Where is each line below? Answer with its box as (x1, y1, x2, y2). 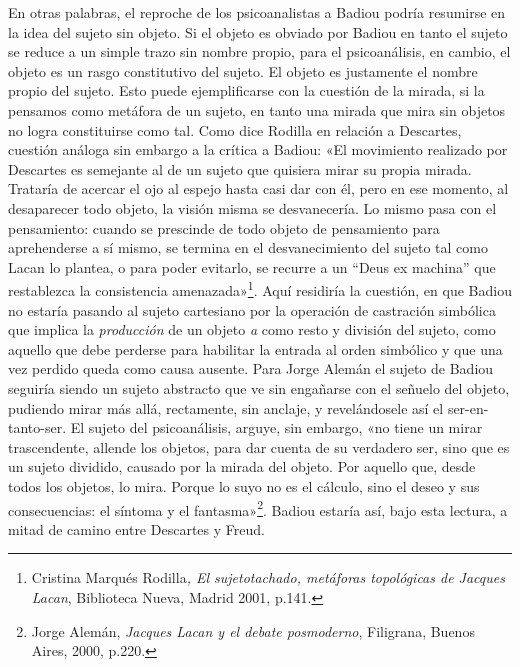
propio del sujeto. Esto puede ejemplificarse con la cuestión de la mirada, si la (8, 80, 485, 101)
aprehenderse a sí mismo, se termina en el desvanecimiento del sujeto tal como (8, 237, 488, 258)
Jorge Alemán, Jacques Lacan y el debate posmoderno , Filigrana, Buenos (31, 620, 475, 641)
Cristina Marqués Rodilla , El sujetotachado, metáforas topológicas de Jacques (31, 567, 505, 588)
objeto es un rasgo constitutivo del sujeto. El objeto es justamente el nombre (8, 60, 478, 81)
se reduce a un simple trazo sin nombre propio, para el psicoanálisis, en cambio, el (8, 41, 511, 62)
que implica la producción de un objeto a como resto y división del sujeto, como (8, 319, 496, 340)
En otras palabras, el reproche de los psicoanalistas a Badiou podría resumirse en (8, 2, 506, 22)
